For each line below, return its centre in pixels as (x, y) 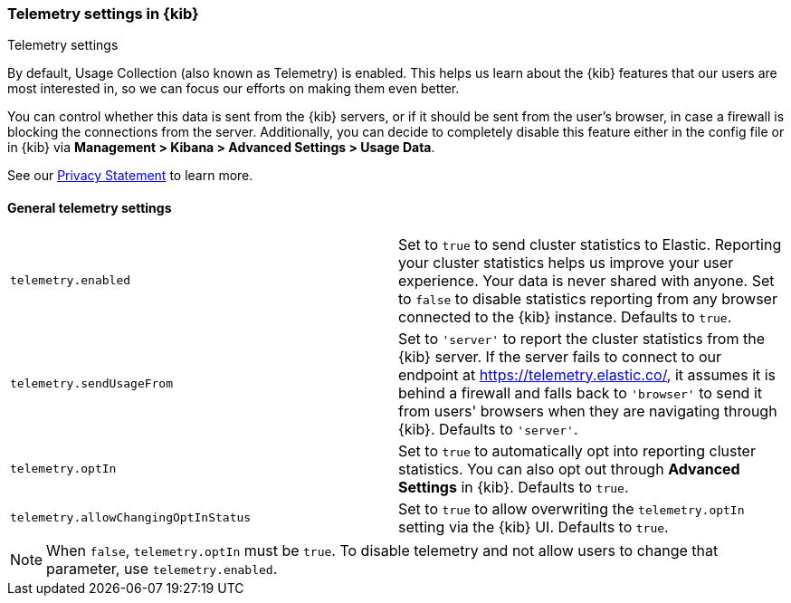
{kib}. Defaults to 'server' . (488, 429)
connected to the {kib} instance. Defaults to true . (565, 316)
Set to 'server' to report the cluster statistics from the (581, 338)
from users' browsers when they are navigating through (588, 411)
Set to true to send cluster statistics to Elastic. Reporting (590, 244)
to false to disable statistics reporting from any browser (588, 298)
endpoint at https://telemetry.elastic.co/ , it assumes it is (587, 374)
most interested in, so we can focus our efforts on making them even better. (233, 89)
